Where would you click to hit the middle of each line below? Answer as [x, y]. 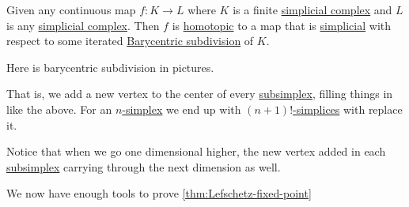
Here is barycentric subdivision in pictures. [110, 67]
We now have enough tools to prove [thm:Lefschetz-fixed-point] [159, 193]
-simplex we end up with [182, 109]
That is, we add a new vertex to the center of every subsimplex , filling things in [200, 94]
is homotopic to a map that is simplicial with [282, 25]
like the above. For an [59, 109]
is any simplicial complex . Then [83, 25]
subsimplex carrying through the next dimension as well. [144, 166]
